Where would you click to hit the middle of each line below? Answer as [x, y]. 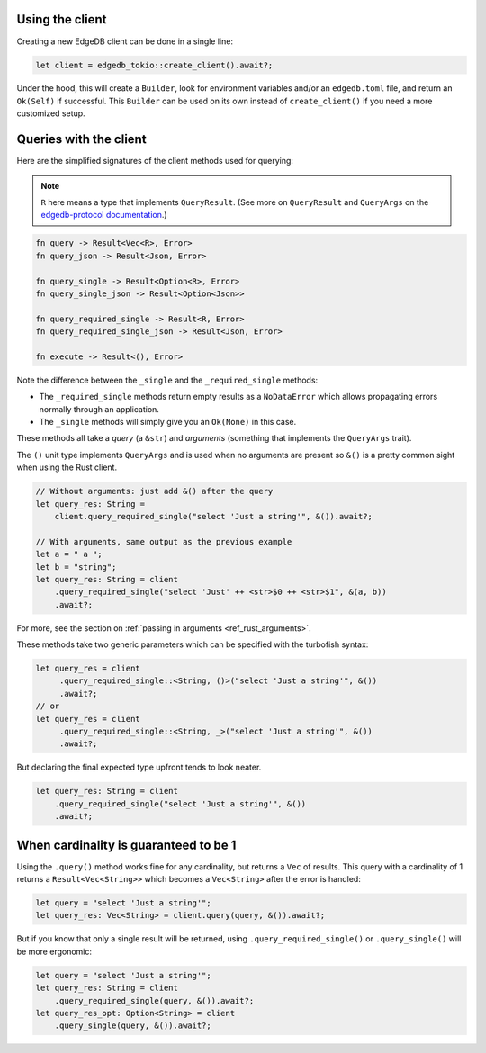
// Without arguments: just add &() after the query [154, 491]
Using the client [62, 19]
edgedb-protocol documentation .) [104, 215]
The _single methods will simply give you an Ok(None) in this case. [168, 422]
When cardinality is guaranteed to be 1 [126, 845]
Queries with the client [82, 139]
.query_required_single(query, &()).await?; [154, 1000]
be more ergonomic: [54, 951]
